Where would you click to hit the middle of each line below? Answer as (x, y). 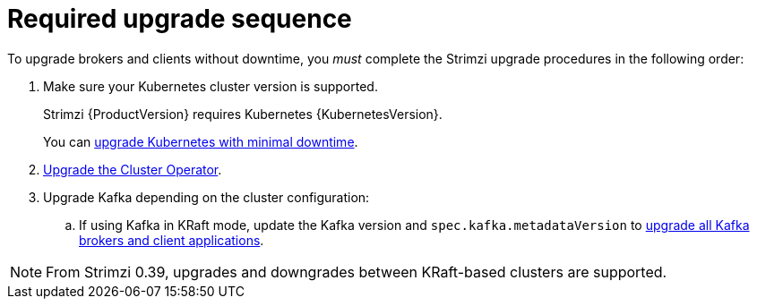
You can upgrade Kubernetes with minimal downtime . (201, 141)
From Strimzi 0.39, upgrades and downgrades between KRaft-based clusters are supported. (357, 272)
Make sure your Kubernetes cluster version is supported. (211, 86)
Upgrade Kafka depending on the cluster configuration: (206, 197)
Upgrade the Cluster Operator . (133, 169)
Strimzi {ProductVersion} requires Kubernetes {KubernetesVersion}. (243, 114)
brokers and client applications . (172, 240)
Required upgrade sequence (180, 19)
